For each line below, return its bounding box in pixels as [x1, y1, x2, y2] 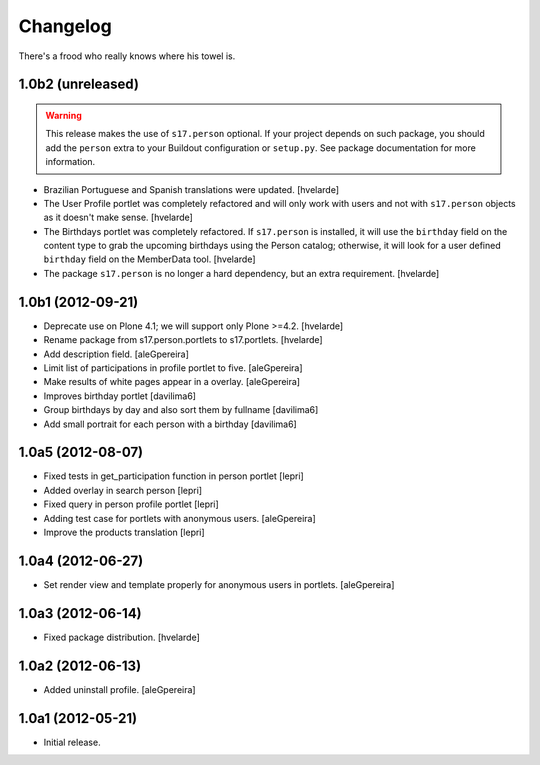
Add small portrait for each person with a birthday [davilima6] [43, 418, 297, 430]
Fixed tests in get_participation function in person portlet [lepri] [43, 470, 304, 482]
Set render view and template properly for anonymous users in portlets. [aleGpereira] [43, 578, 395, 590]
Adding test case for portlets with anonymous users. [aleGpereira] [43, 512, 317, 524]
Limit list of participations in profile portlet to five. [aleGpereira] [43, 361, 304, 374]
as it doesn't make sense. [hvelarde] [43, 211, 194, 224]
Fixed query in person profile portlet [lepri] [43, 498, 219, 510]
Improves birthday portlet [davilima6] [43, 390, 197, 402]
